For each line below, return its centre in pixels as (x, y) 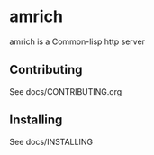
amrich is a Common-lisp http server (77, 41)
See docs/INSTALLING (51, 141)
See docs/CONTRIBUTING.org (66, 91)
